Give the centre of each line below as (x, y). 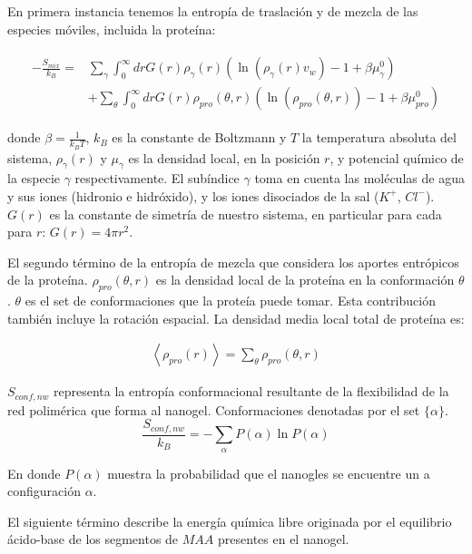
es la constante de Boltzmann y (199, 137)
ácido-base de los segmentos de (93, 539)
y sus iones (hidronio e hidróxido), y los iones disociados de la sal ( (193, 195)
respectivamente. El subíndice (157, 178)
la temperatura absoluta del (379, 137)
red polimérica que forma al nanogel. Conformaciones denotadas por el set (214, 409)
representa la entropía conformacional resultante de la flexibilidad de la (251, 391)
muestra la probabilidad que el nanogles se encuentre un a (269, 473)
